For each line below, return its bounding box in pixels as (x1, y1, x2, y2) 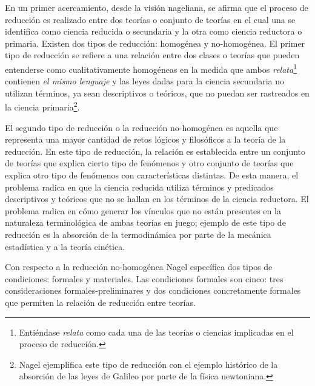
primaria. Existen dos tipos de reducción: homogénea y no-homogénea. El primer (5, 36, 305, 49)
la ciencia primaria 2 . (5, 99, 80, 113)
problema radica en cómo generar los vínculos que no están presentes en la (5, 204, 281, 217)
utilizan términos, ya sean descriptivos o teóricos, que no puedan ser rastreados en (5, 86, 310, 99)
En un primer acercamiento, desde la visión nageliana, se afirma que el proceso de (5, 1, 308, 13)
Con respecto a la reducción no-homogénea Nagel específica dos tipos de (5, 260, 273, 273)
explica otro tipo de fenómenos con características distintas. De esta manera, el (5, 169, 299, 181)
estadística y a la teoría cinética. (5, 240, 125, 252)
